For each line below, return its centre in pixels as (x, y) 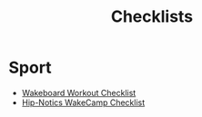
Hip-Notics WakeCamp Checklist (83, 102)
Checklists (152, 17)
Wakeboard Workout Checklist (79, 93)
